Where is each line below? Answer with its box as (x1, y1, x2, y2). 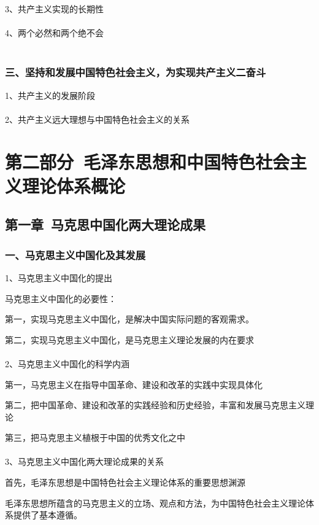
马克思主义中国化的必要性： (5, 292, 117, 305)
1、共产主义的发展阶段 (5, 88, 95, 101)
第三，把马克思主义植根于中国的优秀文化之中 (5, 431, 185, 444)
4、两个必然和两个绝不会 (5, 26, 104, 39)
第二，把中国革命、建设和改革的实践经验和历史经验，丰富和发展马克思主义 (5, 399, 306, 411)
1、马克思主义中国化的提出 (5, 271, 112, 284)
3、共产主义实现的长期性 (5, 2, 104, 15)
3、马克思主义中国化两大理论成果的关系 (5, 455, 164, 468)
